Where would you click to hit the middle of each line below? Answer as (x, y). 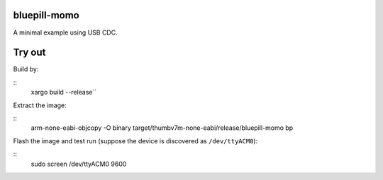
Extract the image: (40, 105)
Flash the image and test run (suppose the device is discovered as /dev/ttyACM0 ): (135, 140)
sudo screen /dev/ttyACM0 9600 (79, 164)
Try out (29, 53)
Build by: (26, 69)
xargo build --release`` (64, 92)
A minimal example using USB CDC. (65, 32)
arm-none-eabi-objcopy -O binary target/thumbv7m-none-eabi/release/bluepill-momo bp (162, 128)
